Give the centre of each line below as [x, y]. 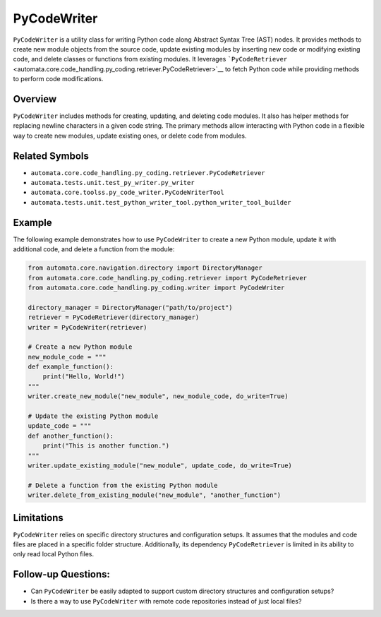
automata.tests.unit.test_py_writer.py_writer [113, 183]
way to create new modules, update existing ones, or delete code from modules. [130, 136]
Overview [35, 99]
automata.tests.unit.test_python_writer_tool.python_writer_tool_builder [161, 202]
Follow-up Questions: [62, 574]
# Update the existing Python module [93, 416]
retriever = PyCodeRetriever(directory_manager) [114, 317]
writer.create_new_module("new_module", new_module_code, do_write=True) [158, 396]
